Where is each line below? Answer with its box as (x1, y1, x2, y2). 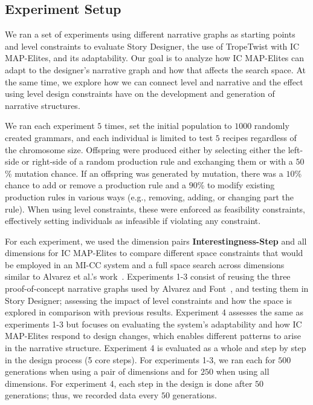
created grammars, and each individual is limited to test (5, 131, 213, 143)
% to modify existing (197, 179, 275, 191)
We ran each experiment (5, 119, 95, 132)
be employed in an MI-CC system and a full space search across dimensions (5, 258, 285, 271)
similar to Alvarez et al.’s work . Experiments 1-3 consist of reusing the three (5, 270, 291, 283)
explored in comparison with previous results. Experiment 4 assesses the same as (5, 306, 303, 318)
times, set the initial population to (104, 119, 232, 132)
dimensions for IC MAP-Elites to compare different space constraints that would (5, 246, 303, 259)
